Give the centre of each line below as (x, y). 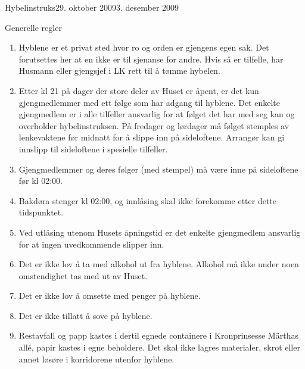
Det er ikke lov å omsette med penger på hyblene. (110, 295)
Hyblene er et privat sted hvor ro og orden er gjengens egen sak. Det (144, 47)
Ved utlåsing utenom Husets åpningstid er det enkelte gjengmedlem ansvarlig (160, 232)
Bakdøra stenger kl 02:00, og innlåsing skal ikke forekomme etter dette (148, 200)
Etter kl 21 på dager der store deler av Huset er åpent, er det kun (139, 90)
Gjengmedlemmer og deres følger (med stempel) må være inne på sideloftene (158, 169)
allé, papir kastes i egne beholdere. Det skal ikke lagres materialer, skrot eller (159, 347)
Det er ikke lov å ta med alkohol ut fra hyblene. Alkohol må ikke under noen (159, 264)
